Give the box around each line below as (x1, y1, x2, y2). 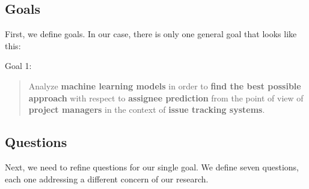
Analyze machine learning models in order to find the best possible (28, 79, 301, 92)
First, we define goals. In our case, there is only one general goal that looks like (5, 28, 297, 40)
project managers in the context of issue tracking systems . (28, 103, 265, 116)
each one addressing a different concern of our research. (5, 172, 209, 185)
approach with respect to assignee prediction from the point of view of (28, 91, 304, 104)
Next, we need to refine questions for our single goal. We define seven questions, (5, 160, 299, 173)
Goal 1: (5, 59, 32, 72)
